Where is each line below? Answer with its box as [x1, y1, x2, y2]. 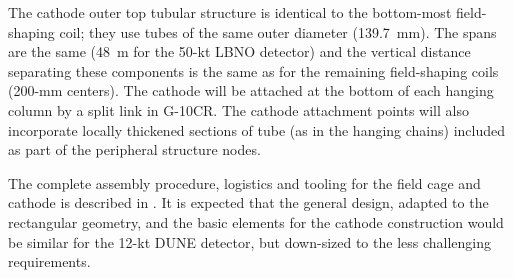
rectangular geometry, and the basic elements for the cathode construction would [8, 211, 504, 232]
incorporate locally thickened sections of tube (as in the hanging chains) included [8, 119, 506, 140]
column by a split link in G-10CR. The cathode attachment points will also [8, 99, 469, 120]
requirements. [8, 251, 91, 272]
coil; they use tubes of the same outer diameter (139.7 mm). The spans [59, 21, 497, 42]
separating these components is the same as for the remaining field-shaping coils [8, 60, 499, 81]
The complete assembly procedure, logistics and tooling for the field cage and [8, 172, 481, 193]
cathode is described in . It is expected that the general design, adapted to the [8, 192, 489, 213]
